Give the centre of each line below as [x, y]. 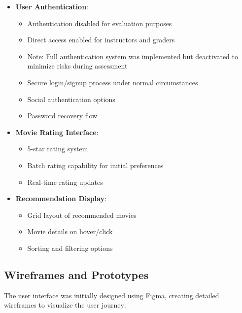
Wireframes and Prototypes [76, 274]
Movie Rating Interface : [57, 132]
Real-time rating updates [65, 182]
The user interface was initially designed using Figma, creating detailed [112, 295]
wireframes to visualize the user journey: [65, 305]
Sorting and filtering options [70, 248]
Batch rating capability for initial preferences [95, 165]
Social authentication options [71, 99]
